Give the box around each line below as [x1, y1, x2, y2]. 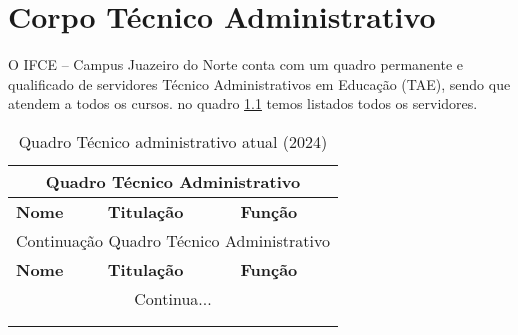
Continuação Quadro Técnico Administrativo [16, 228, 330, 252]
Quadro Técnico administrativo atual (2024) [18, 129, 328, 153]
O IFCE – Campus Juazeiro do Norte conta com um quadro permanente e [8, 54, 463, 75]
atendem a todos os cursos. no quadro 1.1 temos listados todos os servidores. [8, 93, 478, 114]
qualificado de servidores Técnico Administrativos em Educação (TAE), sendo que [8, 73, 511, 94]
